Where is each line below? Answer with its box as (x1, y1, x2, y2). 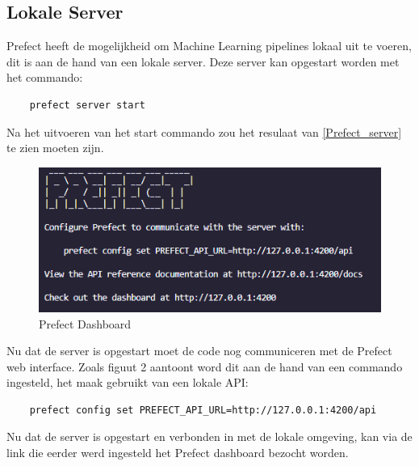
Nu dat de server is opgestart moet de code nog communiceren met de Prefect (6, 342, 392, 359)
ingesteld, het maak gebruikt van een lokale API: (6, 374, 249, 391)
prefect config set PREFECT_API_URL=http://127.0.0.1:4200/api (29, 404, 377, 416)
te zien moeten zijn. (6, 139, 104, 156)
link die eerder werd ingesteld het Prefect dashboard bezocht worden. (6, 444, 349, 461)
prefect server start (29, 99, 145, 111)
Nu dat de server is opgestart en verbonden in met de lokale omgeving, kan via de (6, 428, 413, 445)
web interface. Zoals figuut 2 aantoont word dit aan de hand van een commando (6, 358, 403, 375)
